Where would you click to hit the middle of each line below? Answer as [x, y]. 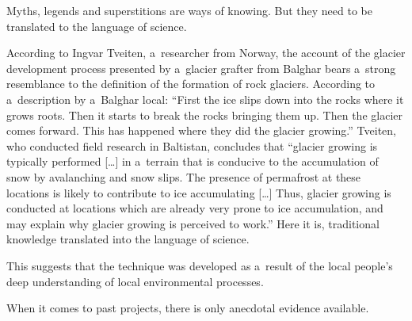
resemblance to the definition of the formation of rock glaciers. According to [191, 84]
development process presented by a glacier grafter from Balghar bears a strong [201, 68]
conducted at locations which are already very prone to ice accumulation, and [195, 208]
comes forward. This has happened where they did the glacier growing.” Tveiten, [201, 130]
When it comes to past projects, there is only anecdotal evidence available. [188, 308]
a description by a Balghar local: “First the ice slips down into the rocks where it [205, 99]
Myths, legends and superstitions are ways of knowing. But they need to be [189, 10]
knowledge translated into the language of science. [128, 239]
